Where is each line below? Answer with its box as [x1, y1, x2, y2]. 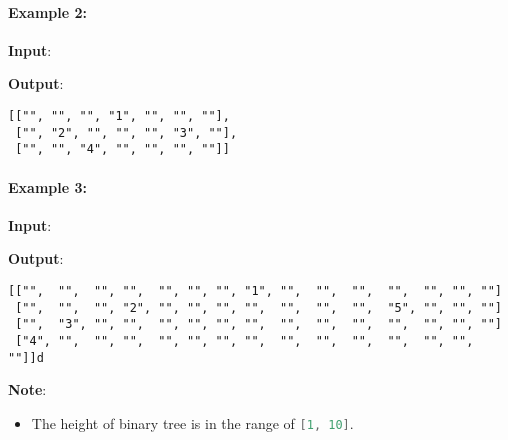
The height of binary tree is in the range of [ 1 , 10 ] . [31, 412, 354, 433]
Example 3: [8, 176, 87, 197]
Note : [8, 379, 47, 400]
